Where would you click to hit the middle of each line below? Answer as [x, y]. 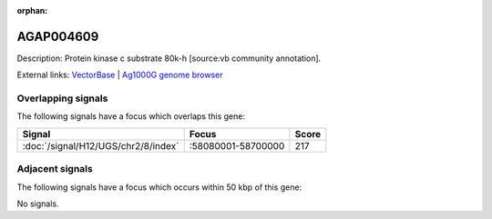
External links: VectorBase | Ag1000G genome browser [120, 75]
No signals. [38, 204]
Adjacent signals [55, 169]
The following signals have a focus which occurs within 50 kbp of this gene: [159, 187]
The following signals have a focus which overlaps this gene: [131, 116]
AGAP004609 [58, 36]
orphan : [32, 10]
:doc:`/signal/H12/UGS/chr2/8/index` [101, 145]
